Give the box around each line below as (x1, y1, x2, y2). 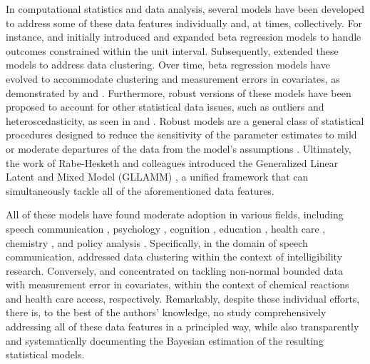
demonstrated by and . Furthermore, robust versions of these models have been (6, 85, 351, 100)
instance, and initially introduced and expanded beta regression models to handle (6, 29, 361, 44)
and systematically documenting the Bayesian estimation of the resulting (6, 333, 324, 348)
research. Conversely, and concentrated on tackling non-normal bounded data (6, 263, 344, 278)
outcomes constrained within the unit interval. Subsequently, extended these (6, 43, 339, 58)
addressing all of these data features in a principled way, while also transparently (6, 319, 359, 334)
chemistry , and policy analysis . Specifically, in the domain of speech (6, 235, 308, 250)
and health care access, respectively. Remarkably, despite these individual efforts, (6, 290, 360, 305)
